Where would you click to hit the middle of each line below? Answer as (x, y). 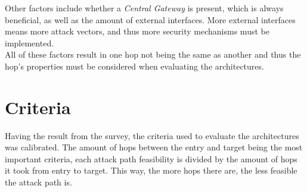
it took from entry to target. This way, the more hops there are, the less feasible (151, 170)
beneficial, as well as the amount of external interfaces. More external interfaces (150, 19)
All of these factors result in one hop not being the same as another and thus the (153, 54)
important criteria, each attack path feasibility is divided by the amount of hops (151, 158)
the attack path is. (38, 182)
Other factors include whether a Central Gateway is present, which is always (144, 8)
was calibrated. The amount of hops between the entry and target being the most (154, 147)
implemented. (30, 43)
